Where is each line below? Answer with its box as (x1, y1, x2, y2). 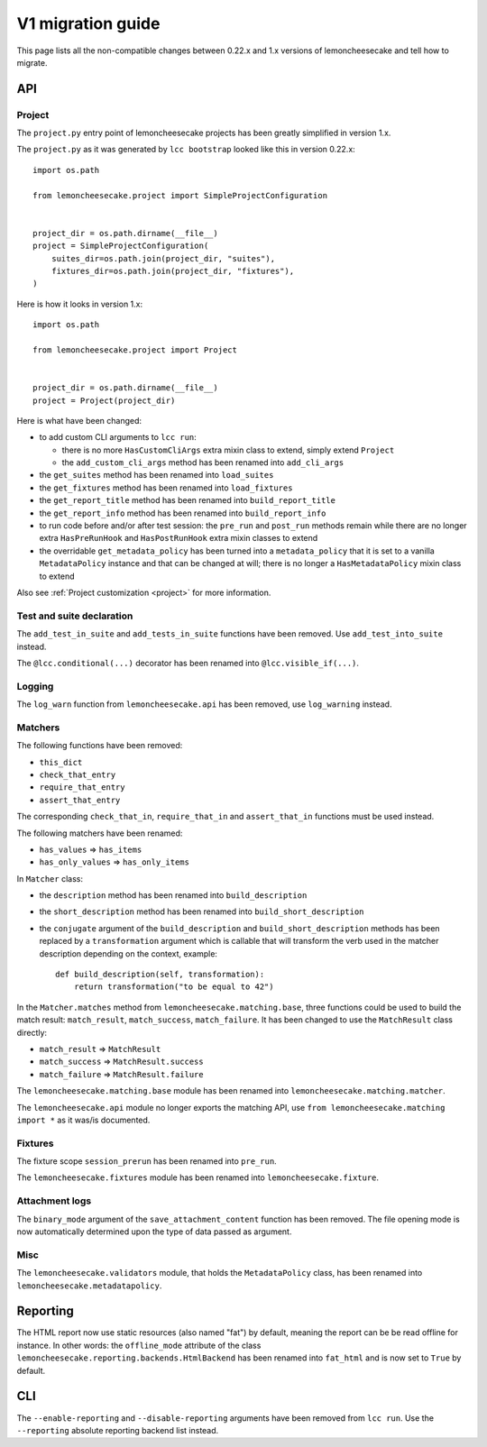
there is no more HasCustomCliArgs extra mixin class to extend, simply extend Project (61, 444, 395, 455)
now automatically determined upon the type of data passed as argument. (16, 1226, 292, 1237)
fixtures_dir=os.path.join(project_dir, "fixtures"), (51, 266, 295, 276)
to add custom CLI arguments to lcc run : (39, 432, 198, 443)
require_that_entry (39, 783, 125, 792)
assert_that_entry (39, 794, 121, 805)
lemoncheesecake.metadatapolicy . (16, 1280, 162, 1291)
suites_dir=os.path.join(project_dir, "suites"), (51, 253, 275, 263)
